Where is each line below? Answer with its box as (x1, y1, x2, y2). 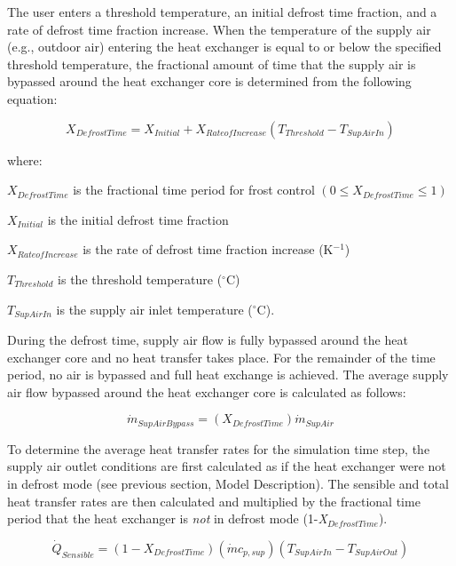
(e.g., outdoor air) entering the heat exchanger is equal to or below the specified (7, 37, 442, 56)
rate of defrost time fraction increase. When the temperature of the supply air (7, 20, 431, 38)
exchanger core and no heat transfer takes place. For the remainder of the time (7, 347, 436, 366)
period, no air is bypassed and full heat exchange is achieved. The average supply (7, 365, 449, 384)
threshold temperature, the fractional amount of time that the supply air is (7, 54, 416, 73)
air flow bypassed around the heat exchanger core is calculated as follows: (7, 382, 406, 401)
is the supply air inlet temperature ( (56, 299, 253, 318)
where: (7, 150, 43, 169)
